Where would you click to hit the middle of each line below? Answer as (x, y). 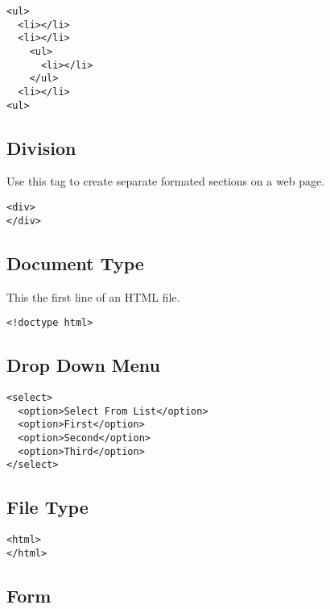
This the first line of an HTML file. (93, 296)
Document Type (75, 263)
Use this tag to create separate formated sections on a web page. (166, 181)
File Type (47, 507)
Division (41, 147)
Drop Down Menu (84, 365)
